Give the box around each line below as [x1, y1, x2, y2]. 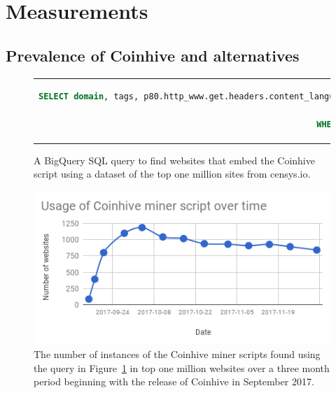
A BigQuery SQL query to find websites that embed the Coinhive [34, 152, 315, 167]
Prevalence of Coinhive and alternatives [6, 44, 300, 66]
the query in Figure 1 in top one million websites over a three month [34, 360, 330, 375]
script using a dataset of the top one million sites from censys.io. [34, 166, 311, 181]
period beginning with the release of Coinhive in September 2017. [34, 374, 314, 389]
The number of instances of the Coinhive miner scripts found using [34, 346, 321, 361]
